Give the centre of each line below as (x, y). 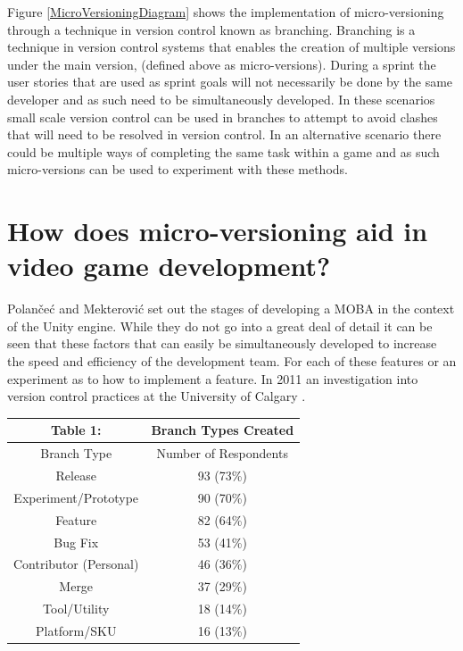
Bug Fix (76, 542)
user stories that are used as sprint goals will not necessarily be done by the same (230, 82)
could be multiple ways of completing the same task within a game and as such (223, 151)
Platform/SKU (76, 630)
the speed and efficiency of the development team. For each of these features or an (232, 361)
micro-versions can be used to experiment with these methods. (178, 169)
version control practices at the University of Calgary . (157, 396)
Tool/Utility (76, 609)
